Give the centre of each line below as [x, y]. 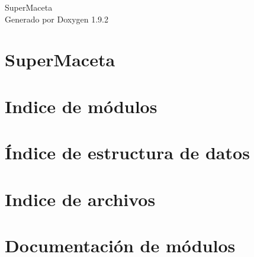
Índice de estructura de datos [127, 152]
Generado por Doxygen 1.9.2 [57, 19]
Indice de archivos [80, 199]
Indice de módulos [81, 106]
